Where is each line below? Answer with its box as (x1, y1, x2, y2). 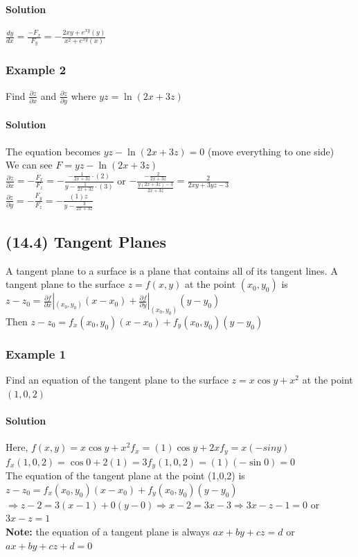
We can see (6, 157, 53, 172)
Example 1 (6, 345, 66, 362)
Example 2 (6, 61, 66, 78)
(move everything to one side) (208, 144, 334, 158)
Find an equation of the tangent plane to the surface (6, 372, 229, 387)
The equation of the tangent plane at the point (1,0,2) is (6, 468, 245, 483)
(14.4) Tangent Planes (6, 230, 166, 252)
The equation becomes (6, 144, 100, 158)
